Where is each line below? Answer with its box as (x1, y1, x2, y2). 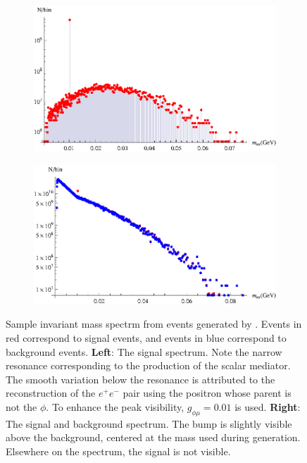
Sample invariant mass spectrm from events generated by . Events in (6, 316, 302, 331)
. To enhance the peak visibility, (46, 399, 184, 414)
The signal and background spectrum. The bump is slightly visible (6, 416, 292, 431)
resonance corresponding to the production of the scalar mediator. (6, 358, 291, 373)
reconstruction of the (6, 385, 96, 400)
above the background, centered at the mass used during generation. (6, 430, 301, 445)
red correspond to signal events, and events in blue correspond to (6, 331, 287, 345)
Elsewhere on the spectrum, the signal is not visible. (6, 443, 231, 458)
